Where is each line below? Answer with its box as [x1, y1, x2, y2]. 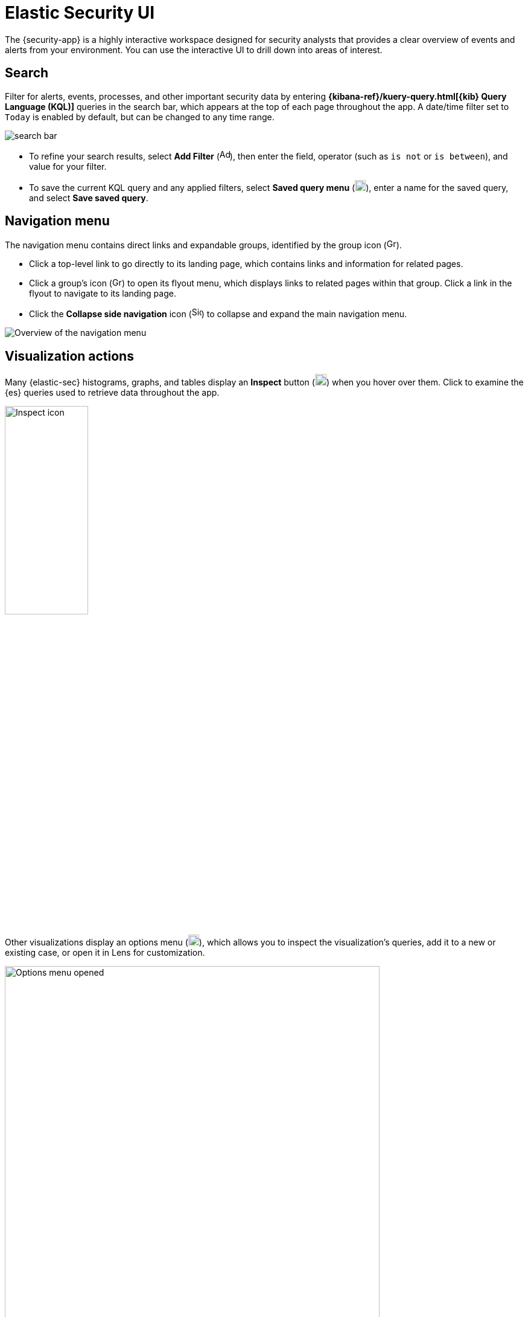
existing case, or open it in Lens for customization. [5, 947, 205, 958]
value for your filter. [29, 161, 107, 172]
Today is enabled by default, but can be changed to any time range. [5, 111, 275, 122]
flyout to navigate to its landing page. [29, 288, 176, 299]
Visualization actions [5, 348, 134, 364]
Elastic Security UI [5, 2, 155, 23]
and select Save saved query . [29, 192, 148, 203]
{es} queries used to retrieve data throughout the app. [5, 387, 220, 398]
